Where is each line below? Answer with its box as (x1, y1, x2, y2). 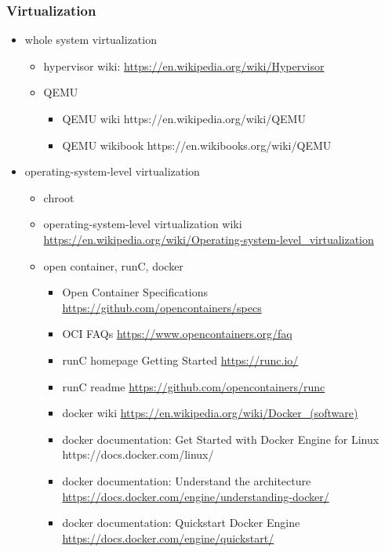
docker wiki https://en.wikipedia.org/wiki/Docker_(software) (62, 405, 358, 421)
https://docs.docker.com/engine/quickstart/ (62, 529, 274, 546)
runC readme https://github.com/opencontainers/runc (62, 378, 325, 394)
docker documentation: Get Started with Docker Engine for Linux (62, 430, 380, 447)
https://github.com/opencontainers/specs (62, 299, 262, 315)
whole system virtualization (24, 31, 157, 48)
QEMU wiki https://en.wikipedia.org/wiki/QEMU (62, 111, 306, 126)
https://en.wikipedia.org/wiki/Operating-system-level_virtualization (43, 231, 374, 247)
